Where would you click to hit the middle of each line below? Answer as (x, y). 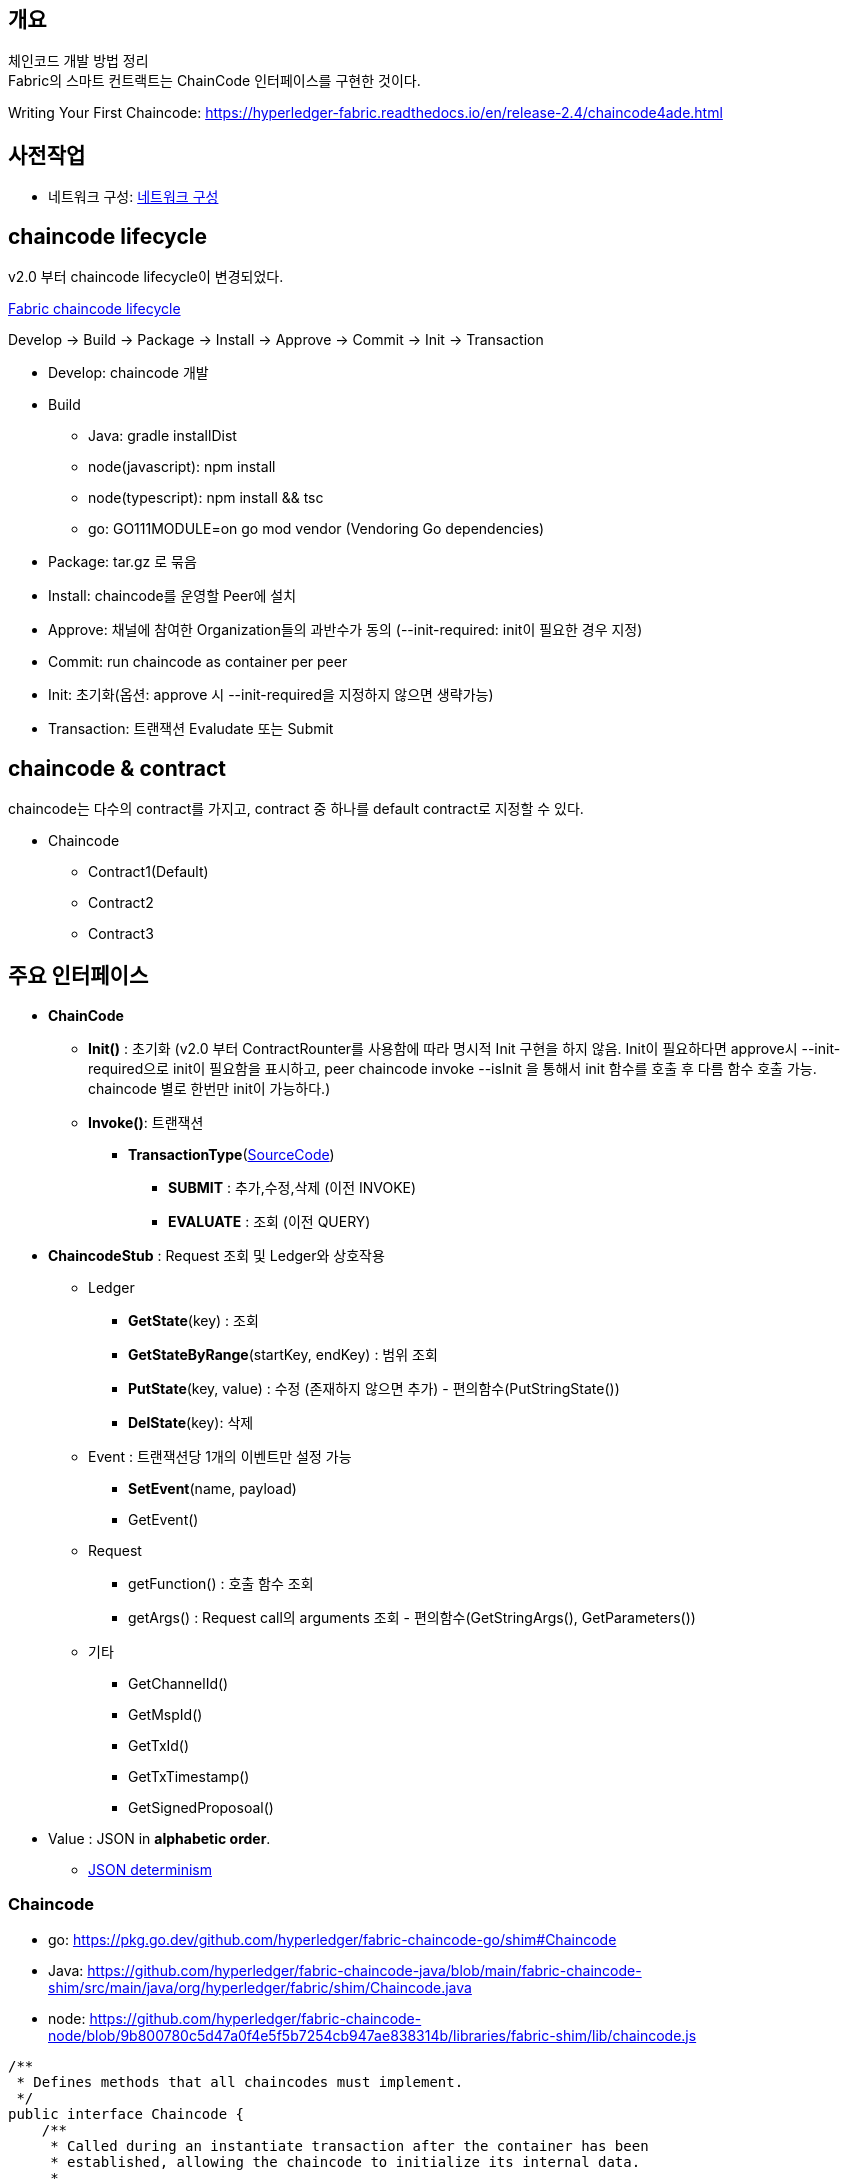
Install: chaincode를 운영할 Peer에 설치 (172, 596)
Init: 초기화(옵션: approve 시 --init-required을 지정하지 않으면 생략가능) (271, 695)
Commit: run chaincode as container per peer (198, 662)
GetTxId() (159, 1745)
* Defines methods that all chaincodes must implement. (240, 2081)
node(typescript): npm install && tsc (206, 498)
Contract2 (121, 902)
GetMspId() (165, 1714)
